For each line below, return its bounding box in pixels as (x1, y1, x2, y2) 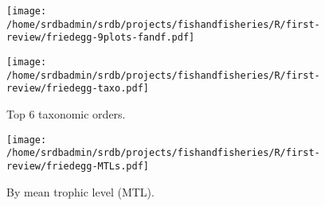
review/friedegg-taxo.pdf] (6, 83, 149, 95)
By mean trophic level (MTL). (6, 183, 155, 200)
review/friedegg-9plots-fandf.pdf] (6, 32, 195, 44)
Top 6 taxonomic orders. (6, 105, 126, 122)
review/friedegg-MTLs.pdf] (6, 160, 149, 172)
